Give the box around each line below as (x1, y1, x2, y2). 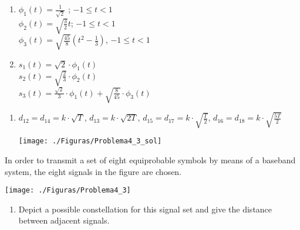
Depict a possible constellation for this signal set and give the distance (18, 202, 272, 215)
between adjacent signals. (18, 214, 110, 226)
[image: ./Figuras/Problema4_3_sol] (18, 137, 162, 146)
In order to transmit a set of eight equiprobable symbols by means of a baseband (5, 154, 296, 166)
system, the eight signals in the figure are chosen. (5, 165, 182, 177)
